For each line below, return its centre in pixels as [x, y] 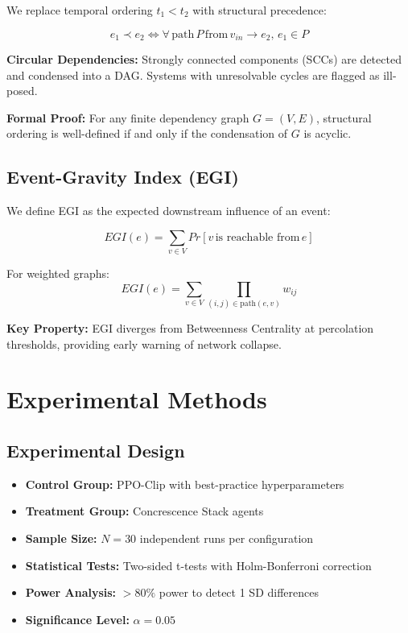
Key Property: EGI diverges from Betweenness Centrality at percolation [190, 328]
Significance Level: [77, 619]
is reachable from [258, 237]
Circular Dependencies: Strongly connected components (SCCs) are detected [204, 59]
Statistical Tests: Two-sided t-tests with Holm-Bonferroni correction [198, 565]
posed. [22, 91]
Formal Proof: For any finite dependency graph [128, 117]
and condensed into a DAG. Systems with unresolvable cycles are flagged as [193, 74]
